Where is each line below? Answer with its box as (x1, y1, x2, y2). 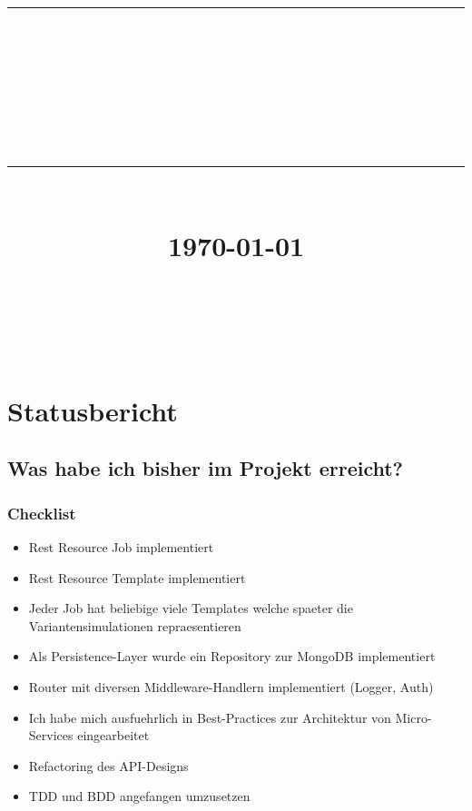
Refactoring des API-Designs (28, 756, 189, 775)
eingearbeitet (77, 726, 150, 745)
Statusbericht (7, 391, 178, 429)
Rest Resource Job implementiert (28, 538, 214, 557)
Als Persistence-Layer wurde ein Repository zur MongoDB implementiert (28, 647, 436, 666)
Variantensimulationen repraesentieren (28, 616, 241, 635)
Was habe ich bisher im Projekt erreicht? (7, 454, 404, 482)
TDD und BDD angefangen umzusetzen (28, 786, 251, 806)
